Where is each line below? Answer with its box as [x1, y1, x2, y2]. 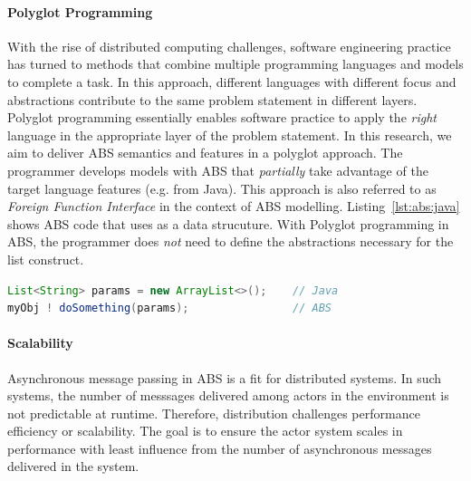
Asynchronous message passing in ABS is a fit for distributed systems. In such [7, 368, 442, 387]
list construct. [7, 249, 84, 268]
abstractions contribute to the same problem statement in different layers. [7, 90, 418, 109]
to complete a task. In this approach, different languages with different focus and [7, 72, 457, 91]
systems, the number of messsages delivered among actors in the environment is [7, 386, 449, 405]
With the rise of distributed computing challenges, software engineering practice [7, 36, 451, 55]
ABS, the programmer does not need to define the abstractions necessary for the [7, 232, 454, 251]
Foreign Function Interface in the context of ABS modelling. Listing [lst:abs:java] [7, 197, 460, 216]
